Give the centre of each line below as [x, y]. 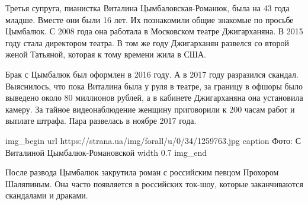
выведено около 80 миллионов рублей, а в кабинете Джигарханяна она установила [154, 97]
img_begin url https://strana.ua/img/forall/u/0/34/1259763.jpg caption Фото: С [153, 140]
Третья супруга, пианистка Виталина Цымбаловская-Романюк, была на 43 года [147, 8]
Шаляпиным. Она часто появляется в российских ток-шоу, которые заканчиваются [155, 183]
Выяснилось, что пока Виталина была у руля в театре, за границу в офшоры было [154, 86]
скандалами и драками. [47, 195]
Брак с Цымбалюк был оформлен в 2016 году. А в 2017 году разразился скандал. [152, 74]
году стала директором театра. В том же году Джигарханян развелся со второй [147, 42]
